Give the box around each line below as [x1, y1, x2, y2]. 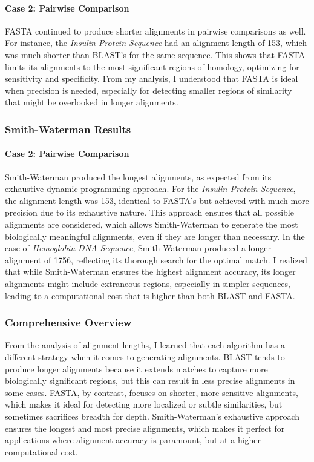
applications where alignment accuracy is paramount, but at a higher [5, 434, 261, 446]
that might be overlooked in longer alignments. [5, 96, 178, 108]
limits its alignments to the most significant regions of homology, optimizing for [5, 60, 299, 73]
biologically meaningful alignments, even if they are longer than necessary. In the [5, 229, 305, 242]
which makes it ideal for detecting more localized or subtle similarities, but [5, 398, 283, 411]
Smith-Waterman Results [5, 121, 131, 136]
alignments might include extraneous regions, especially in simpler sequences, [5, 277, 290, 289]
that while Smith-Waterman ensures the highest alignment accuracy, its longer [5, 265, 296, 278]
